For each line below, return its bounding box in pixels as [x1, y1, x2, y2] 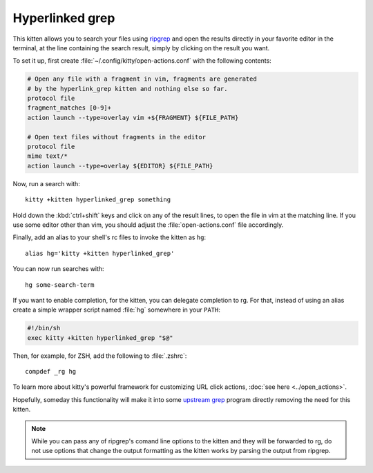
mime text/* [27, 152, 68, 160]
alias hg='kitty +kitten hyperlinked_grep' [25, 249, 175, 257]
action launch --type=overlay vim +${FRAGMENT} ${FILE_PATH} [27, 114, 239, 121]
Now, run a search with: [12, 179, 81, 188]
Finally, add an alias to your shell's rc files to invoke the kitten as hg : [12, 233, 207, 241]
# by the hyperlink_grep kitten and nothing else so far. [27, 85, 228, 92]
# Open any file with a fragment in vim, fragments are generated [27, 75, 257, 83]
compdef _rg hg [25, 368, 77, 376]
